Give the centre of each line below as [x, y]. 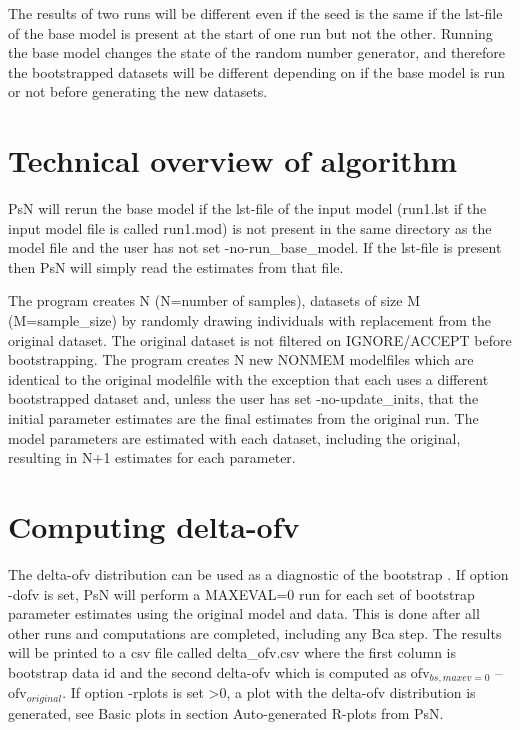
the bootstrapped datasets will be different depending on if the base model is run [257, 71]
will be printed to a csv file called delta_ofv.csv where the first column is [232, 652]
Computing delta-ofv [154, 526]
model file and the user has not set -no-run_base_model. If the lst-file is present [255, 247]
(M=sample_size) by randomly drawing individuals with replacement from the [250, 320]
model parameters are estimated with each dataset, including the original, [234, 437]
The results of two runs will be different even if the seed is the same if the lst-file [255, 13]
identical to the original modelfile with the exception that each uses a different [248, 378]
